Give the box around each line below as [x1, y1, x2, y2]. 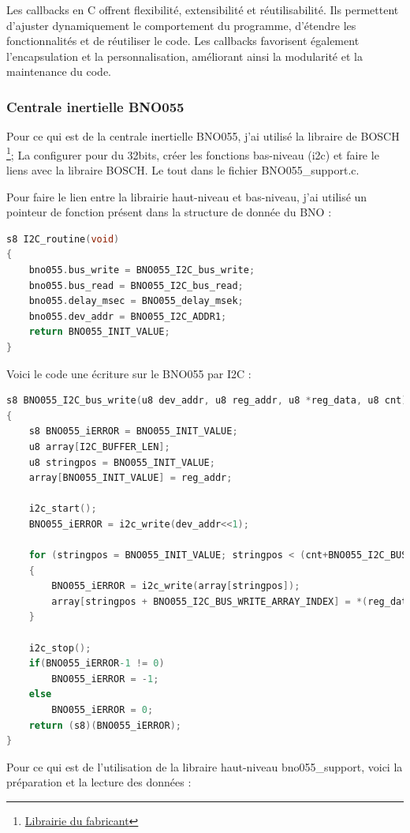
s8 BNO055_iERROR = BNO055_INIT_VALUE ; [28, 426, 238, 437]
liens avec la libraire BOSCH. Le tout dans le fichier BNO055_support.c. [6, 162, 360, 178]
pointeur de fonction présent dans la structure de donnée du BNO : [6, 204, 332, 220]
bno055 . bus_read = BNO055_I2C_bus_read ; [28, 280, 244, 291]
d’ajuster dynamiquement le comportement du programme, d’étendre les [6, 17, 356, 33]
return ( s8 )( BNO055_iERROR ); [28, 719, 181, 731]
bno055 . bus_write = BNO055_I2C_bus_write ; [28, 265, 255, 276]
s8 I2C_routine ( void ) [6, 233, 120, 245]
